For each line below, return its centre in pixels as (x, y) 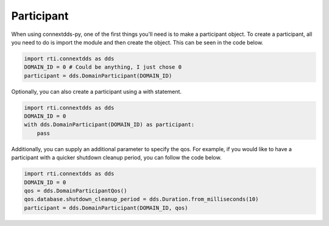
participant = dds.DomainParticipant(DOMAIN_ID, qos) (106, 208)
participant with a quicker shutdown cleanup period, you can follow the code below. (116, 158)
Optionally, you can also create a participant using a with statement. (97, 91)
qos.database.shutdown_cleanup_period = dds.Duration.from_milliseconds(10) (141, 199)
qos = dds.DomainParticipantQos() (76, 191)
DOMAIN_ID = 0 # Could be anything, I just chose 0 (103, 67)
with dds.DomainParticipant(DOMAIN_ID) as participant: (109, 125)
